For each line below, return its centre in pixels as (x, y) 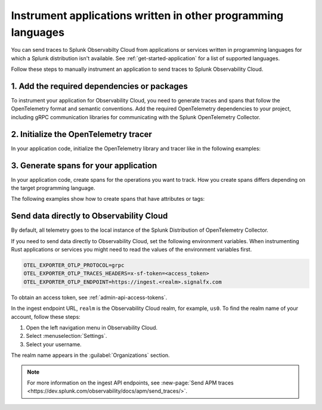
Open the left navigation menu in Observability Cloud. (92, 328)
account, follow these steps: (46, 316)
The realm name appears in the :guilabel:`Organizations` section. (90, 355)
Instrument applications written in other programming (147, 15)
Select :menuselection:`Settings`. (66, 336)
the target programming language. (53, 188)
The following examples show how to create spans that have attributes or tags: (108, 199)
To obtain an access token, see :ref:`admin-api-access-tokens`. (89, 297)
